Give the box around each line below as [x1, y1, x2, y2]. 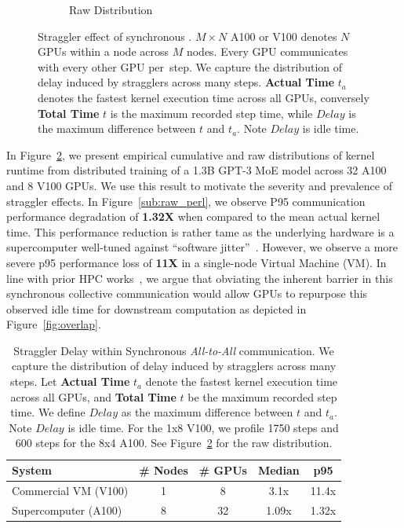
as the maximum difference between [121, 404, 293, 420]
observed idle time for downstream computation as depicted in [6, 300, 307, 317]
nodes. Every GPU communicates [186, 43, 348, 60]
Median [257, 462, 300, 478]
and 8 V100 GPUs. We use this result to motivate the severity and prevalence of [6, 177, 392, 193]
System [12, 462, 52, 478]
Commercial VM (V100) [12, 482, 129, 498]
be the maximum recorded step [187, 388, 337, 405]
